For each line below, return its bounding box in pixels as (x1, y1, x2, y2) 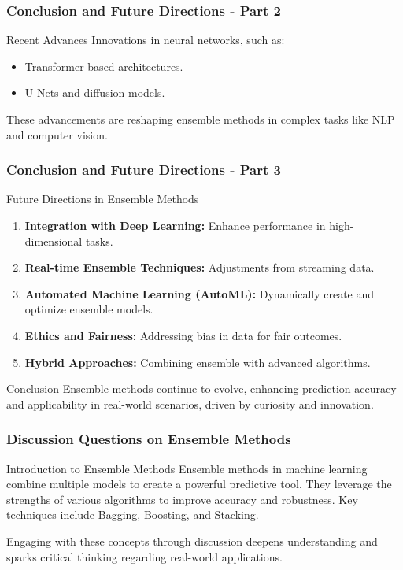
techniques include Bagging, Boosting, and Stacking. (6, 506, 259, 523)
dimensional (24, 232, 83, 249)
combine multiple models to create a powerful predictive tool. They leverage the (6, 476, 392, 492)
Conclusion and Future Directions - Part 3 (6, 160, 281, 180)
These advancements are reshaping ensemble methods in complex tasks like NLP (6, 111, 395, 127)
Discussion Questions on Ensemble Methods (6, 429, 291, 449)
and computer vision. (6, 126, 108, 142)
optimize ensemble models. (24, 301, 153, 317)
